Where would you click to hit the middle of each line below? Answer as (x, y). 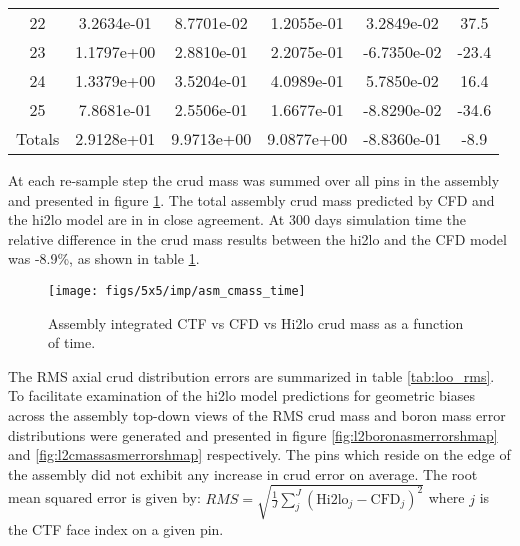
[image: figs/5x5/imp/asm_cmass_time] (177, 290)
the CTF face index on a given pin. (116, 528)
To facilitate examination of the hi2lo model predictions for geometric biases (242, 395)
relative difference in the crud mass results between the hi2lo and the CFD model (257, 238)
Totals (38, 138)
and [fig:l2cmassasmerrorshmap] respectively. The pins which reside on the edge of (259, 454)
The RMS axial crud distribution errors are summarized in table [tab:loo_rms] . (251, 375)
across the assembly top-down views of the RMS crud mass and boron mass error (257, 415)
